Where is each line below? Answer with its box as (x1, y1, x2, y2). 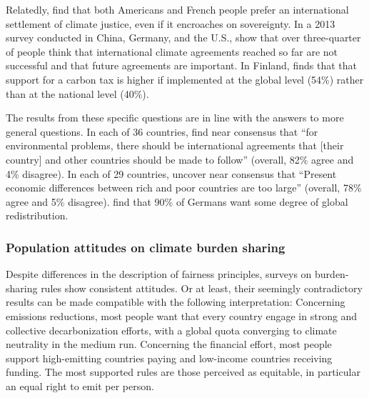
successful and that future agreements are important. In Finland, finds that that (6, 58, 357, 73)
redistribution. (6, 208, 69, 223)
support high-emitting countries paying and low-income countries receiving (6, 350, 333, 365)
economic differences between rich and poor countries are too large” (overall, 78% (6, 180, 362, 195)
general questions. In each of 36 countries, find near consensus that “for (6, 124, 318, 139)
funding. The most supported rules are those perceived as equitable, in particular (6, 364, 360, 379)
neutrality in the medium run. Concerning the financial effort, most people (6, 337, 332, 352)
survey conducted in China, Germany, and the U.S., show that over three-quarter (6, 30, 361, 45)
